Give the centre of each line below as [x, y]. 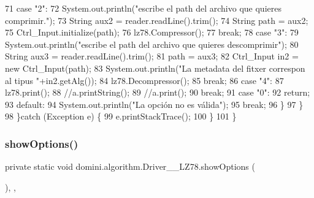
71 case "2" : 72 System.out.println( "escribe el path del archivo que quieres [143, 8]
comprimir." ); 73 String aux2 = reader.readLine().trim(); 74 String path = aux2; [157, 20]
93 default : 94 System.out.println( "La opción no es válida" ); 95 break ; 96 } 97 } [154, 104]
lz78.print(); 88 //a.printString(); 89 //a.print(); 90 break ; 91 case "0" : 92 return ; [158, 92]
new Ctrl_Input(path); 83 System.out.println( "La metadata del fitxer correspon [155, 68]
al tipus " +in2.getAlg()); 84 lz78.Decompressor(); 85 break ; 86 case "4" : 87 [144, 80]
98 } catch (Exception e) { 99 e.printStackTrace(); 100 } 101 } [121, 116]
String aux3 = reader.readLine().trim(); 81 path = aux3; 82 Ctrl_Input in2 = [152, 56]
